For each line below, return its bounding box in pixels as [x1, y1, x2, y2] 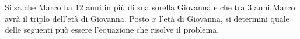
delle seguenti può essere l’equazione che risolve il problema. [5, 24, 219, 36]
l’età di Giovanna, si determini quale [159, 12, 289, 24]
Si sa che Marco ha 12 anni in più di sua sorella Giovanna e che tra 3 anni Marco [5, 1, 295, 13]
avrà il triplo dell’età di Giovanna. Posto [5, 12, 149, 24]
